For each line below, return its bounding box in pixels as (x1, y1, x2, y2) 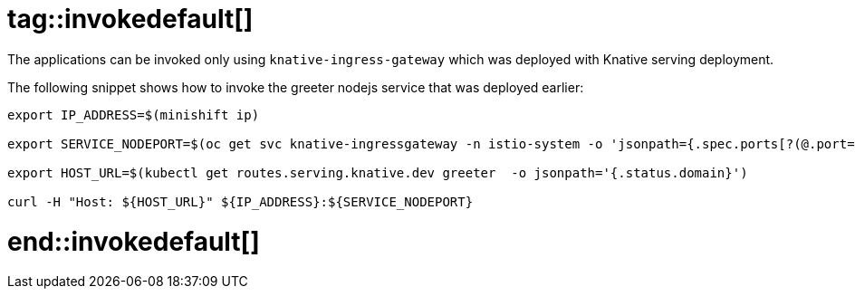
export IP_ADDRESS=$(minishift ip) (7, 107, 260, 122)
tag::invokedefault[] (7, 4, 254, 34)
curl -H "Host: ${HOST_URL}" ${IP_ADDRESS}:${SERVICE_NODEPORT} (7, 194, 474, 209)
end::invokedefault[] (7, 225, 260, 257)
